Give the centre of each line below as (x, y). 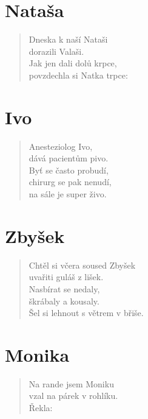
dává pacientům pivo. (69, 158)
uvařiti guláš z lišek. (66, 277)
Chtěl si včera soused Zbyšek (82, 265)
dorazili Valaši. (56, 51)
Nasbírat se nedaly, (64, 288)
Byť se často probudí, (69, 170)
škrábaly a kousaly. (64, 301)
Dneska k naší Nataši (68, 39)
